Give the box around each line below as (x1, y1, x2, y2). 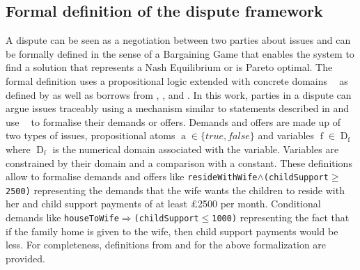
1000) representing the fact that (212, 210, 350, 225)
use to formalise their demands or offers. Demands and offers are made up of (6, 114, 341, 129)
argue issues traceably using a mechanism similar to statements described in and (6, 101, 350, 116)
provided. (6, 251, 45, 265)
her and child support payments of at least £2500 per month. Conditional (6, 196, 321, 211)
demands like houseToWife (6, 210, 119, 225)
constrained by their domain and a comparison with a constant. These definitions (6, 155, 352, 170)
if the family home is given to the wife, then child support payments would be (6, 223, 338, 238)
